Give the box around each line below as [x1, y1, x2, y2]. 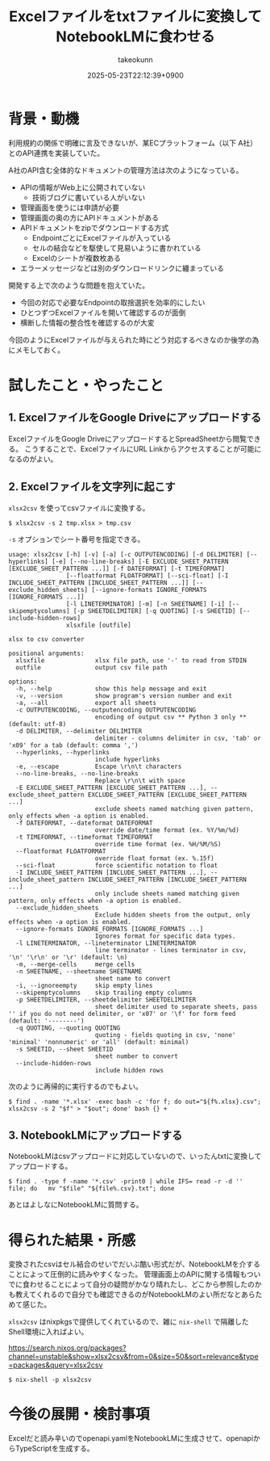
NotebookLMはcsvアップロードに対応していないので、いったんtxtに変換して [8, 1152, 262, 1161]
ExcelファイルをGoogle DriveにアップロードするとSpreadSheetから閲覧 [8, 434, 247, 443]
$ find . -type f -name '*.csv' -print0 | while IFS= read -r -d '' [8, 1178, 243, 1186]
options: [8, 678, 38, 686]
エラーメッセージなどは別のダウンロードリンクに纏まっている [19, 263, 224, 273]
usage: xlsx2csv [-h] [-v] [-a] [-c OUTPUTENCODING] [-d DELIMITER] [8, 550, 243, 558]
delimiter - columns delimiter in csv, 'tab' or [94, 734, 262, 742]
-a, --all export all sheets [15, 699, 157, 707]
